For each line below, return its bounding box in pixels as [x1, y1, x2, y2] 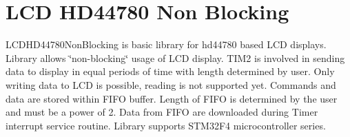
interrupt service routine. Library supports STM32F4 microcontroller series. [6, 118, 326, 132]
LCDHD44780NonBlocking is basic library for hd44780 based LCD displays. [6, 37, 327, 52]
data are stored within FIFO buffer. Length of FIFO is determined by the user [6, 91, 338, 105]
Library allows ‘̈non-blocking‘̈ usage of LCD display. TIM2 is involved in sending [6, 50, 345, 65]
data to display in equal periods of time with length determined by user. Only [6, 64, 335, 78]
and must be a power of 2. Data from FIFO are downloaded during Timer [6, 105, 318, 119]
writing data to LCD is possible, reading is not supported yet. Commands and [6, 77, 336, 92]
